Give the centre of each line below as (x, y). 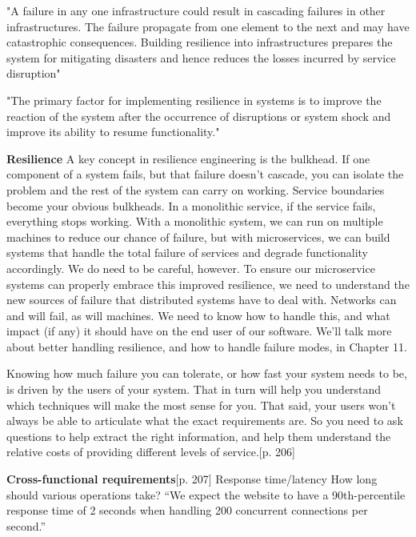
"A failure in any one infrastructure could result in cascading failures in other (196, 10)
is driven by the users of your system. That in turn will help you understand (194, 389)
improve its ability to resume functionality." (113, 132)
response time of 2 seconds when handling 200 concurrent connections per (187, 510)
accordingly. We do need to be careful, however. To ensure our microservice (191, 268)
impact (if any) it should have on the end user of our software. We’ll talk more (199, 331)
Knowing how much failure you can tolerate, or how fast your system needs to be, (207, 373)
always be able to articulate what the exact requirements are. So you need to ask (205, 421)
